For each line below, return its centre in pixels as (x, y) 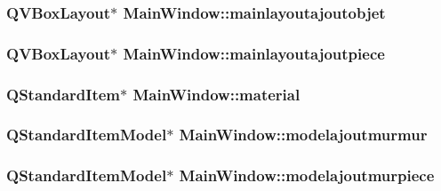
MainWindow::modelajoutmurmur (303, 135)
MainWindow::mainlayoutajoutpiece (254, 53)
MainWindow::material (216, 94)
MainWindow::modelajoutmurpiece (307, 175)
